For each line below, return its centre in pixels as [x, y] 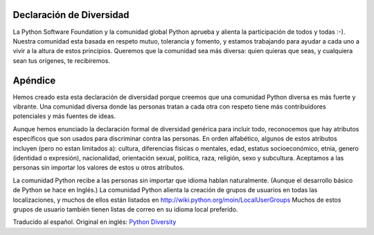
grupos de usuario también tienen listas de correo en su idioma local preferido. [125, 209]
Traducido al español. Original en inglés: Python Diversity [95, 222]
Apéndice [34, 81]
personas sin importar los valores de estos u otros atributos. [99, 168]
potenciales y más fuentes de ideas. [64, 116]
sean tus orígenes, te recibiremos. [62, 60]
